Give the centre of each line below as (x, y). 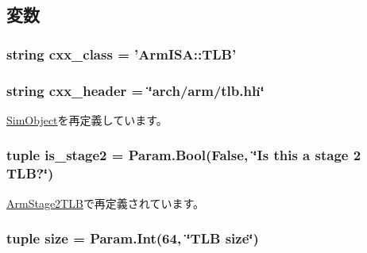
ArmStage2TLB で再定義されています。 (106, 203)
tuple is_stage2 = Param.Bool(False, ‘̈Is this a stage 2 (184, 155)
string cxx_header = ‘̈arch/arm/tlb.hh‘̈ (135, 90)
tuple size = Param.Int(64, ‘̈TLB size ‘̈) (133, 238)
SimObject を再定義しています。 (87, 119)
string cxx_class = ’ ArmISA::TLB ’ (122, 54)
